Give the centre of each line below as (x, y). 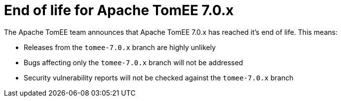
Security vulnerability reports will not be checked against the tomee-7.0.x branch (159, 77)
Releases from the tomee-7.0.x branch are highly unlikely (120, 47)
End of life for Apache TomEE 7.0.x (119, 10)
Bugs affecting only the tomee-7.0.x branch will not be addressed (133, 62)
